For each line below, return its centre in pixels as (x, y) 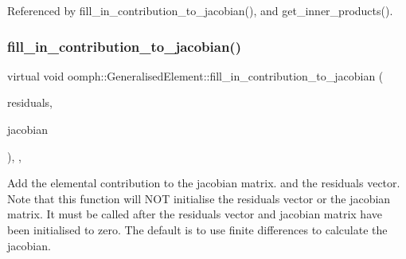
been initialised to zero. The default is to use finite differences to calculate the (197, 229)
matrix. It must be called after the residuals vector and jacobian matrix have (195, 214)
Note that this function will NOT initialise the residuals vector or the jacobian (199, 198)
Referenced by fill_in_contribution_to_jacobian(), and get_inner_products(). (200, 10)
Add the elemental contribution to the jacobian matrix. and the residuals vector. (204, 183)
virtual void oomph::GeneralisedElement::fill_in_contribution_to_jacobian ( (195, 75)
